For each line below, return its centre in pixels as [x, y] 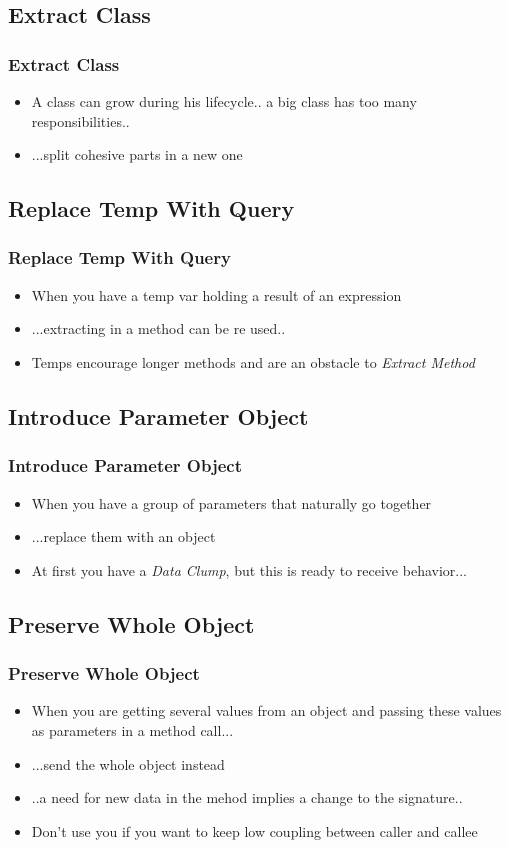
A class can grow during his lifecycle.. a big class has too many [224, 101]
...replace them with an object [123, 536]
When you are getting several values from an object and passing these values [266, 710]
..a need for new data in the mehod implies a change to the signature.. [247, 797]
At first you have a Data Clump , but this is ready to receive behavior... [249, 569]
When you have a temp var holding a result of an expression [216, 294]
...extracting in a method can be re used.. [158, 328]
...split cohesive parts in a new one [137, 154]
